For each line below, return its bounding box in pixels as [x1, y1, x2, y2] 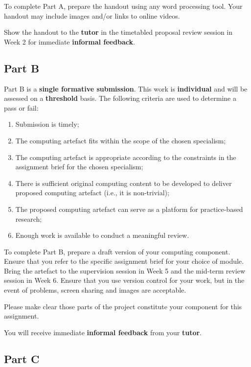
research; [15, 213, 42, 224]
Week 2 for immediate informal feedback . [4, 36, 135, 46]
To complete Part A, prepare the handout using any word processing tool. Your [4, 1, 243, 11]
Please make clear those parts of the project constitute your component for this [4, 301, 242, 311]
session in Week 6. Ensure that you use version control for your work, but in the [4, 275, 245, 285]
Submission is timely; [15, 119, 79, 129]
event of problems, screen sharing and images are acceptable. [4, 285, 186, 295]
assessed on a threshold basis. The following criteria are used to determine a [4, 93, 236, 103]
